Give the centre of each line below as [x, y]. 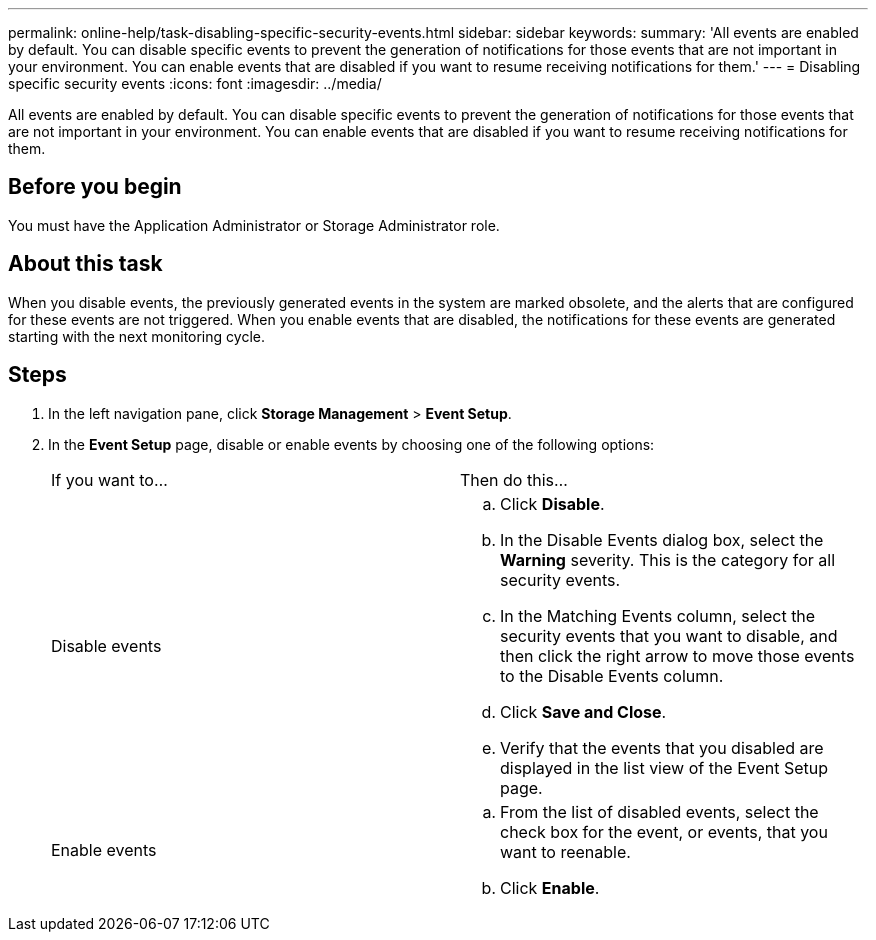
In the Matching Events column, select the [658, 615]
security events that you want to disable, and [669, 635]
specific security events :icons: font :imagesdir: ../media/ [195, 83]
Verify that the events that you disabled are [662, 747]
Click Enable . [550, 887]
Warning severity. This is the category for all [668, 559]
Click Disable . [552, 503]
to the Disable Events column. [612, 675]
